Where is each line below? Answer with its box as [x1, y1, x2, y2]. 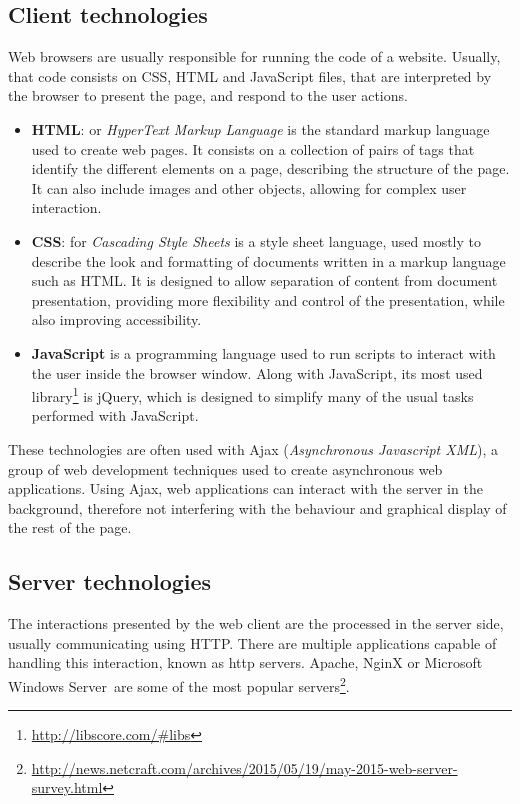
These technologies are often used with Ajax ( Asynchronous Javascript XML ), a [8, 438, 498, 459]
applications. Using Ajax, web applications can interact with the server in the [8, 478, 483, 499]
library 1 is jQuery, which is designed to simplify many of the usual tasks [31, 383, 474, 406]
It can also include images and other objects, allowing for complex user [31, 177, 467, 198]
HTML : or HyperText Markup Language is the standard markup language [31, 118, 490, 139]
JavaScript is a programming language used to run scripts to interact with [31, 342, 496, 363]
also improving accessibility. [31, 309, 202, 330]
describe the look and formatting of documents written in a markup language [31, 250, 506, 271]
